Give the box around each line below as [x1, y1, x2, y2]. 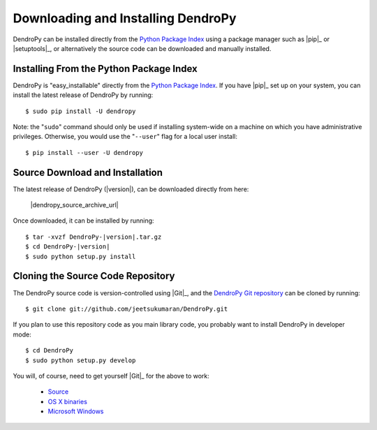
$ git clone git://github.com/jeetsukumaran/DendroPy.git [25, 304, 228, 313]
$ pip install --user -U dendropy [25, 149, 143, 156]
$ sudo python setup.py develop [25, 356, 136, 364]
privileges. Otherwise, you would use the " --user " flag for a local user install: [13, 133, 237, 141]
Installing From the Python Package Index [13, 63, 198, 75]
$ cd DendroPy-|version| [25, 243, 110, 251]
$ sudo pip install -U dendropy [25, 107, 136, 115]
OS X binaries [47, 397, 87, 406]
